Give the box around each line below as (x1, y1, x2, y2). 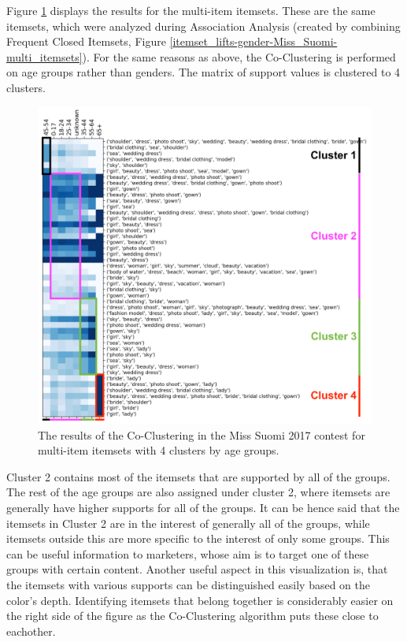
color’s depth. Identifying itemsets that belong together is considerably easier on (6, 592, 394, 608)
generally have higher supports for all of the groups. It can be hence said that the (6, 499, 400, 515)
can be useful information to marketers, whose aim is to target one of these (6, 545, 369, 562)
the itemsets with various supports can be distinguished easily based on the (6, 576, 370, 592)
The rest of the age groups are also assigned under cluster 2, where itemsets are (6, 484, 390, 500)
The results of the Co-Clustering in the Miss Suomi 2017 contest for (38, 426, 365, 443)
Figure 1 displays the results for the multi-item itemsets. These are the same (6, 2, 376, 18)
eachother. (6, 622, 56, 639)
